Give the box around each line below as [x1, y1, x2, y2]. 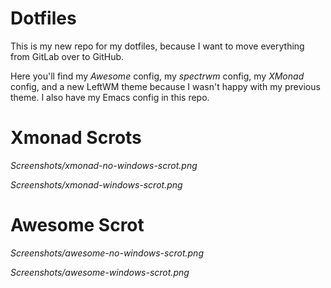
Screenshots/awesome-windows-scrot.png [10, 266, 190, 278]
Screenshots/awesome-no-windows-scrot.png [10, 247, 204, 259]
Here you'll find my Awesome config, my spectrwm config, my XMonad [10, 70, 305, 82]
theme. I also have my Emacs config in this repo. [10, 91, 210, 103]
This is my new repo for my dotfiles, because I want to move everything [10, 40, 305, 52]
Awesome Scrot [10, 214, 145, 237]
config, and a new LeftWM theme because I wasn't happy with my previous [10, 80, 321, 92]
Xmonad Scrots [10, 127, 142, 149]
